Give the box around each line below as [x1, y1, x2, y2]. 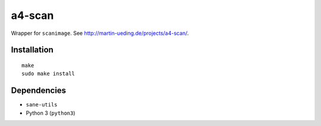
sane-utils [26, 101, 58, 108]
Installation [11, 45, 53, 55]
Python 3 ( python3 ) [26, 109, 75, 117]
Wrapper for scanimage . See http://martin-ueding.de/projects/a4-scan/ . [11, 30, 189, 37]
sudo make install [21, 70, 75, 77]
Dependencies [11, 86, 67, 96]
